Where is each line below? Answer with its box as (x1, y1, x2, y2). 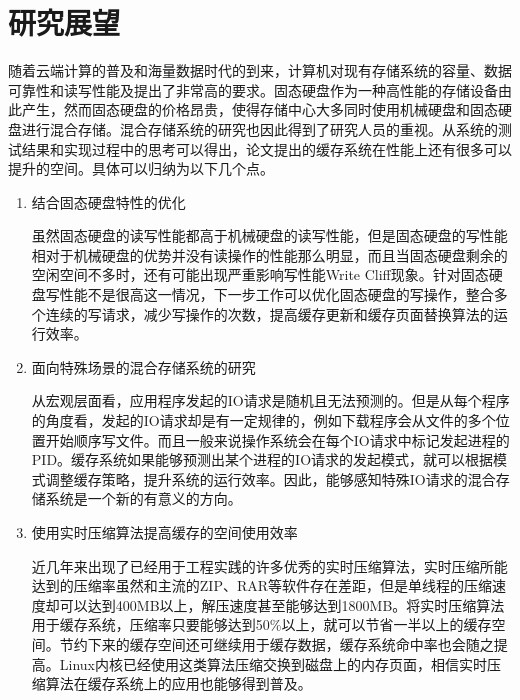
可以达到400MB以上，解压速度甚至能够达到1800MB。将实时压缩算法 (59, 594, 505, 615)
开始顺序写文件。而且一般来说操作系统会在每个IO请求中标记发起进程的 (45, 429, 510, 450)
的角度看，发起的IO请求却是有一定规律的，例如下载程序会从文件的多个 (31, 410, 496, 431)
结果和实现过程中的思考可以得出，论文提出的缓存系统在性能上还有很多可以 (21, 138, 512, 159)
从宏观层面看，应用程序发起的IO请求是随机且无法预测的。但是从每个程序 (31, 390, 510, 411)
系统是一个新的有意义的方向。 (45, 488, 242, 509)
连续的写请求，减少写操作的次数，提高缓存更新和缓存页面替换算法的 (45, 303, 494, 324)
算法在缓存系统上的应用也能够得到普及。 (45, 673, 312, 694)
